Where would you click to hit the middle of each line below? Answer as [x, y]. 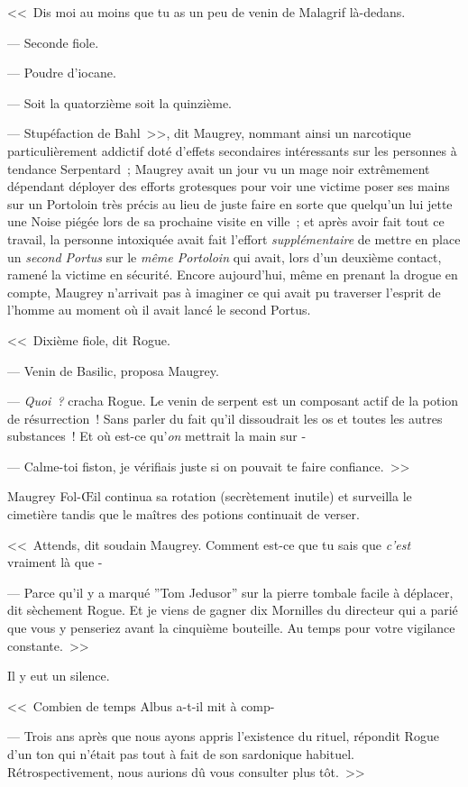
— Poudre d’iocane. [62, 73]
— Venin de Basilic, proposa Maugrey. [113, 370]
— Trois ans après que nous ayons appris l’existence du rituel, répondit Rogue [223, 736]
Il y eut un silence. [59, 676]
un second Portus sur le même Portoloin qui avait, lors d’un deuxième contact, [225, 256]
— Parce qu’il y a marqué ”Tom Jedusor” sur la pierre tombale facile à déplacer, [230, 592]
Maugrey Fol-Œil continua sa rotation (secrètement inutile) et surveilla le [210, 496]
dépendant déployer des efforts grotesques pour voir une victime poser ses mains [229, 186]
